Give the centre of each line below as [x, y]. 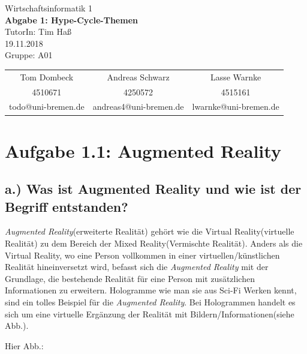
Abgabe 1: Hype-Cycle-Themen [71, 19]
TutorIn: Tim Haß [38, 31]
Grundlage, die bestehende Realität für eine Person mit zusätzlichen [130, 278]
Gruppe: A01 [29, 55]
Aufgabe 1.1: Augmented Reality [143, 150]
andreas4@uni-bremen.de [138, 106]
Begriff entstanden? [67, 206]
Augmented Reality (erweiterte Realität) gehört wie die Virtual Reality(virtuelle [150, 231]
